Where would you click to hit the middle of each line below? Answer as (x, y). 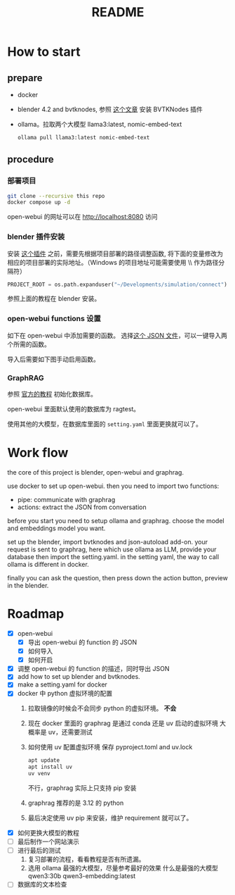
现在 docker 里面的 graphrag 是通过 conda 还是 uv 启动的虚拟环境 (123, 723)
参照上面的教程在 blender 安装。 (54, 299)
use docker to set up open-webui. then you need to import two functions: (113, 486)
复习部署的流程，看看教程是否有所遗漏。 (86, 859)
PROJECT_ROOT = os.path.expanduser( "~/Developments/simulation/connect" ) (117, 284)
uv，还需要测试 (70, 732)
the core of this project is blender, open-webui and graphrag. (96, 472)
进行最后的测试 (39, 851)
